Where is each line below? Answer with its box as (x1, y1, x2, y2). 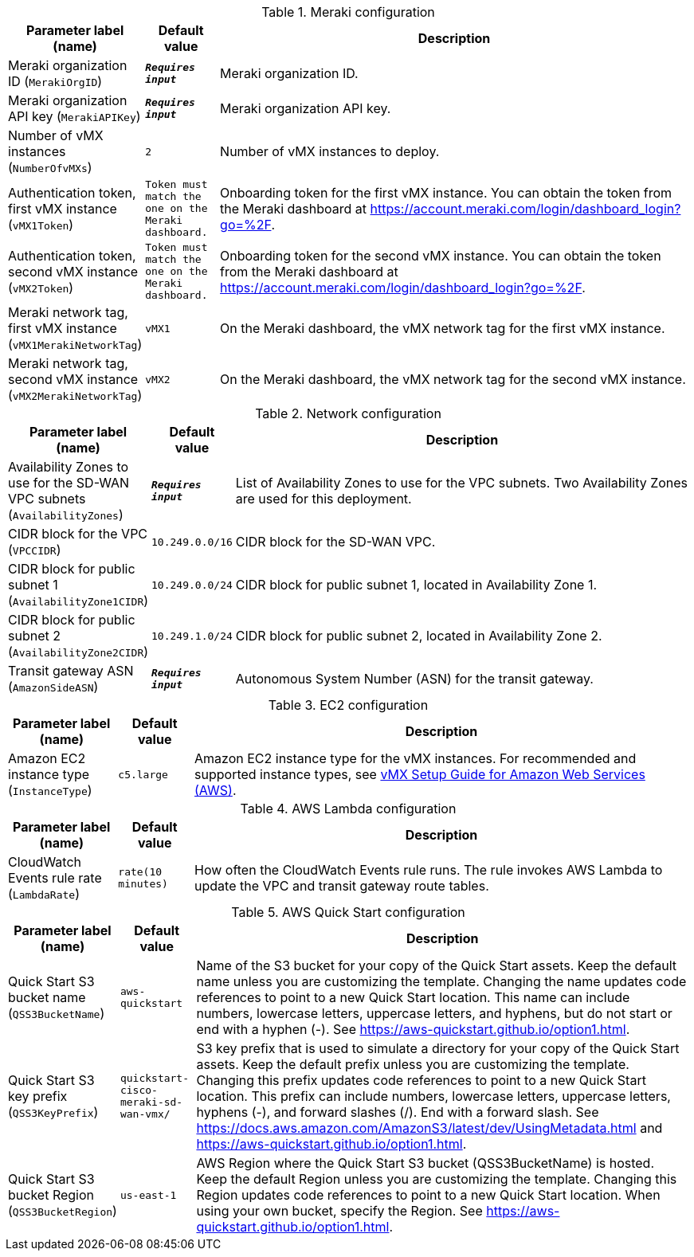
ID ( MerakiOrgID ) (8, 73, 103, 89)
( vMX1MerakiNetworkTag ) (8, 336, 143, 352)
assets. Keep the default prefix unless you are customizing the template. (196, 1056, 629, 1072)
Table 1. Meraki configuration (261, 4, 435, 20)
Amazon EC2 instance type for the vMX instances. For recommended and (194, 750, 637, 766)
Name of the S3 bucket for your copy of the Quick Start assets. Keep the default (196, 957, 677, 973)
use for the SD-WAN (8, 475, 130, 491)
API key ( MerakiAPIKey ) (8, 108, 141, 124)
